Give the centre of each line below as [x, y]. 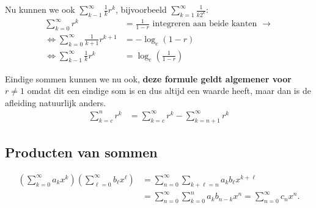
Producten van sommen [81, 152]
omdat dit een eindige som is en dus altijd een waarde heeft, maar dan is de [169, 91]
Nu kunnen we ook [40, 9]
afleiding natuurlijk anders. [56, 102]
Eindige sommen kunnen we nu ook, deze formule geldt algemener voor [148, 78]
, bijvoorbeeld [141, 9]
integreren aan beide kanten [205, 24]
